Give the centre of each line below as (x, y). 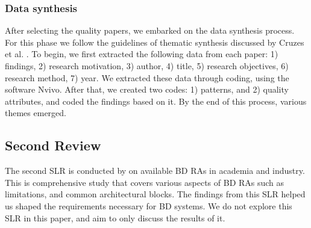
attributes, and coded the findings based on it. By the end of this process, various (156, 101)
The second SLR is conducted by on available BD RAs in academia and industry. (155, 171)
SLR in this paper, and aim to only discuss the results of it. (115, 217)
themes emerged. (36, 113)
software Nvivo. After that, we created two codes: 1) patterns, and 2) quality (147, 89)
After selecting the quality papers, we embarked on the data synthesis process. (150, 30)
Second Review (53, 145)
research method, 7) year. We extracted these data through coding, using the (147, 77)
